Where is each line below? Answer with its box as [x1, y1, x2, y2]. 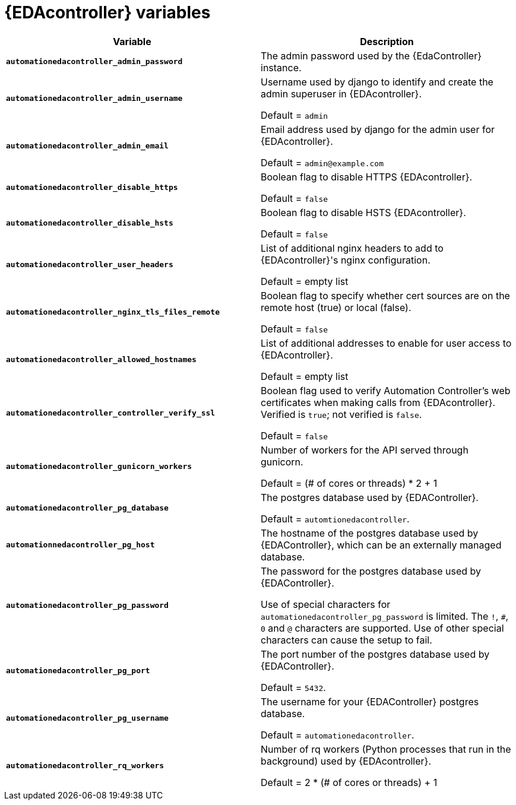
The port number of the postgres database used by [261, 648, 490, 660]
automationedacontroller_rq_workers [6, 761, 164, 771]
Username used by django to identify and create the [261, 75, 493, 88]
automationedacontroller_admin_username [6, 94, 183, 103]
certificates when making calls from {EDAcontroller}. [261, 396, 496, 408]
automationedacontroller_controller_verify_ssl [6, 408, 216, 418]
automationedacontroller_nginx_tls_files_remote [6, 308, 220, 317]
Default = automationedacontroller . [261, 728, 414, 741]
